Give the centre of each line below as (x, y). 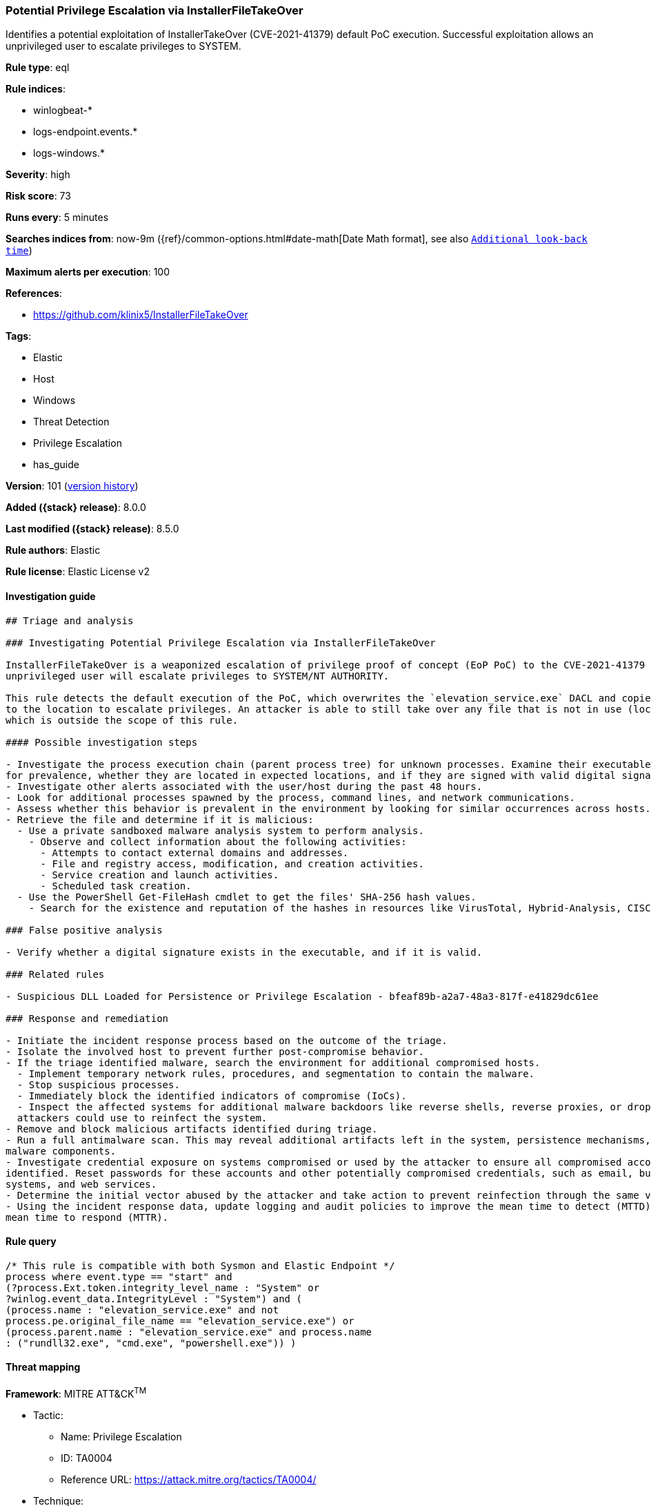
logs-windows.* (69, 153)
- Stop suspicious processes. (98, 1084)
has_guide (56, 465)
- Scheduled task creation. (116, 886)
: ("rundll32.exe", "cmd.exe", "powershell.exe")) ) (151, 1343)
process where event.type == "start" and (119, 1276)
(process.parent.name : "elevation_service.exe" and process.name (189, 1332)
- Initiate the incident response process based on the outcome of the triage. (227, 1040)
